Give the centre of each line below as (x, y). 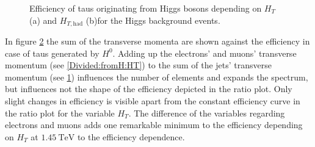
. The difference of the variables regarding (207, 113)
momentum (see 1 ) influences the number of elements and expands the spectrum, (157, 77)
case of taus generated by (52, 53)
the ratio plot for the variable (60, 113)
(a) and (43, 20)
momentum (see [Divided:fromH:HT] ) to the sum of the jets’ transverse (138, 65)
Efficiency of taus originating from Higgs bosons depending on (146, 8)
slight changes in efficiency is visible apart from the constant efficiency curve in (153, 101)
